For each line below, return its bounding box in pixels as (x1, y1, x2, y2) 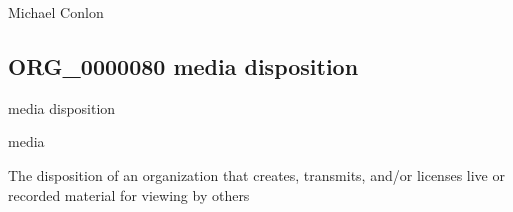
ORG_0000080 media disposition (8, 50, 359, 81)
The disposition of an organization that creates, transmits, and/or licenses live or (8, 164, 505, 185)
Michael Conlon (8, 2, 104, 22)
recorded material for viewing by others (8, 184, 250, 205)
